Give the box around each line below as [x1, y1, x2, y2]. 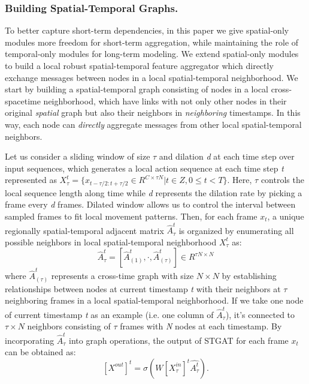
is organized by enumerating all [178, 224, 294, 236]
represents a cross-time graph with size [51, 269, 194, 282]
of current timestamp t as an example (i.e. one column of [5, 308, 214, 320]
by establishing [222, 269, 277, 282]
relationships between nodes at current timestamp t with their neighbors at [5, 282, 281, 295]
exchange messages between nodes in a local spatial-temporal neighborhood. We [5, 71, 298, 83]
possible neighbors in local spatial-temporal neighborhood [5, 235, 217, 248]
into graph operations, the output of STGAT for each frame [69, 334, 289, 346]
